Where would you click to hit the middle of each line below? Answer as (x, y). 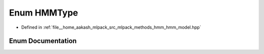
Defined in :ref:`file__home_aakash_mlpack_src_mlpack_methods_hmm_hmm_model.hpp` (111, 27)
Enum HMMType (44, 13)
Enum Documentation (43, 41)
